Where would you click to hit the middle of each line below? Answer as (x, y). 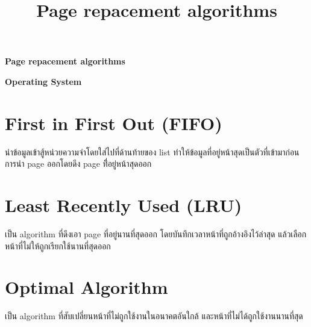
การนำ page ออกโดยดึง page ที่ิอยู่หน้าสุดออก (78, 163)
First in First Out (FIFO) (114, 123)
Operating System (43, 81)
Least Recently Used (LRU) (124, 205)
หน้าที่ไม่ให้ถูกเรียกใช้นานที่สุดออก (58, 245)
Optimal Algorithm (86, 287)
